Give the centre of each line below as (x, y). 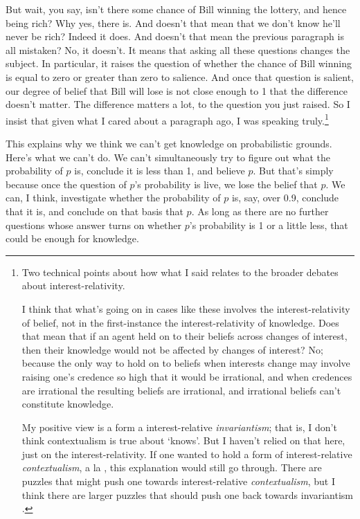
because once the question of (66, 184)
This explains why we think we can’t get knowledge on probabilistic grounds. (169, 143)
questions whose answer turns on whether (94, 225)
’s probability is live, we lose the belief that (226, 184)
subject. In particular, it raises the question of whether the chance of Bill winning (179, 63)
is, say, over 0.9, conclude (285, 198)
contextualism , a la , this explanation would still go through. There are (172, 467)
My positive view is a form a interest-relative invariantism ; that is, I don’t (179, 427)
